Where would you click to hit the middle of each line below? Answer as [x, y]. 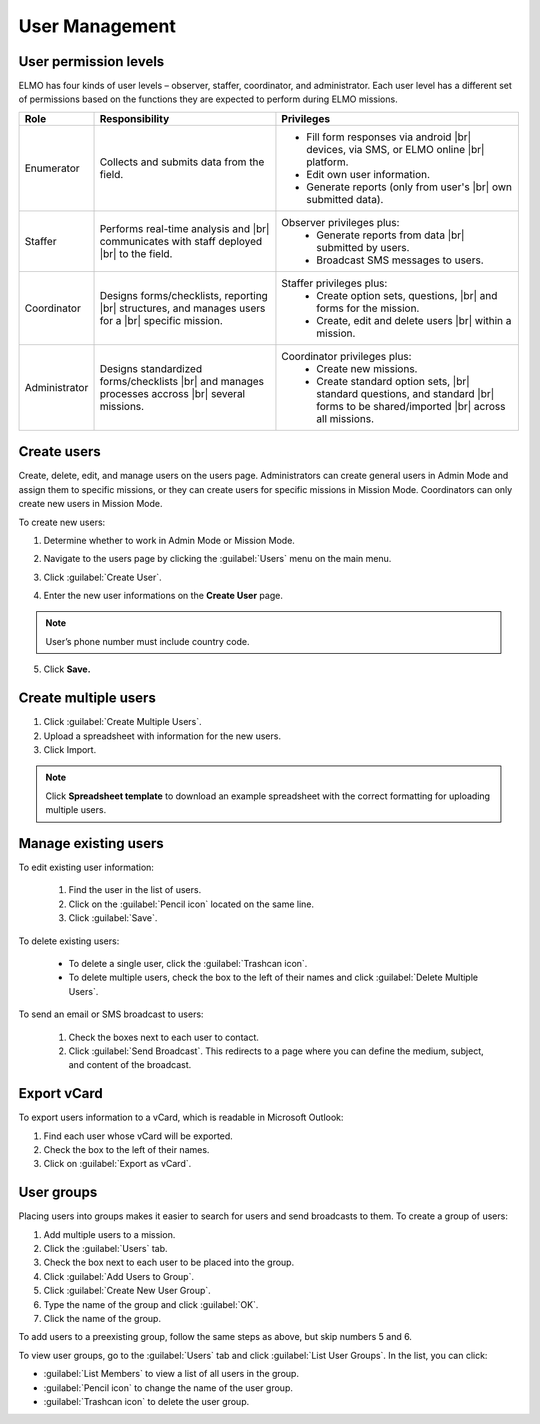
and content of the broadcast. [130, 1065]
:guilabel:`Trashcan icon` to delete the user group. [146, 1401]
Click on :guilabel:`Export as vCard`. [117, 1164]
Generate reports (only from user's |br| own [409, 187]
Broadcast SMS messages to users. [400, 260]
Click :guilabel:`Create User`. [102, 577]
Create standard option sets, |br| [393, 381]
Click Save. [67, 669]
